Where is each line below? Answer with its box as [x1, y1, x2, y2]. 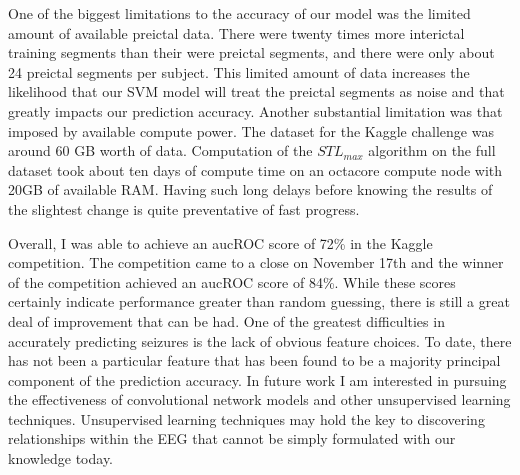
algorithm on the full [368, 140, 496, 161]
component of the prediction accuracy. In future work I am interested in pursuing [8, 369, 507, 390]
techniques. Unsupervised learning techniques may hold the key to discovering [8, 408, 485, 429]
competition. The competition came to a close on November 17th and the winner [8, 252, 504, 273]
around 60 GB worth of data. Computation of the [8, 140, 313, 161]
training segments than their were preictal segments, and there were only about [8, 42, 495, 63]
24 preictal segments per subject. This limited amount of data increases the [8, 61, 470, 82]
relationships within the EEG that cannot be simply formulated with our [8, 428, 456, 449]
